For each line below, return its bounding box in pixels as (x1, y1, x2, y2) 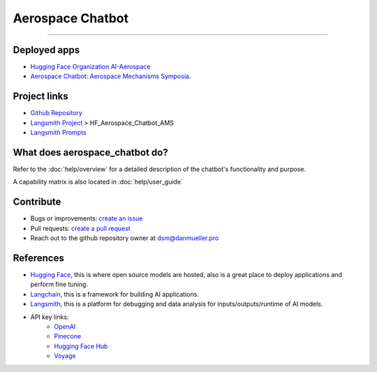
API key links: (30, 313, 69, 321)
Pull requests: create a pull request (30, 224, 131, 232)
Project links (13, 91, 69, 103)
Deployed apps (13, 44, 80, 56)
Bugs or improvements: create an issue (30, 214, 143, 223)
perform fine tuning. (30, 280, 89, 289)
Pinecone (54, 332, 82, 341)
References (13, 252, 64, 264)
